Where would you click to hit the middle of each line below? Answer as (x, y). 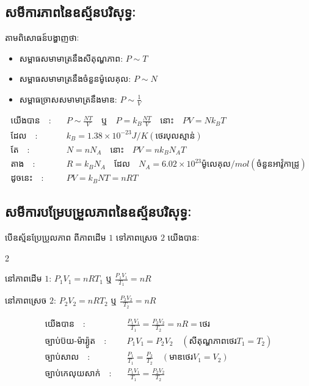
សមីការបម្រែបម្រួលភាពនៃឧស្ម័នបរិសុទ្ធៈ (98, 212)
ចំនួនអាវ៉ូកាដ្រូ (278, 165)
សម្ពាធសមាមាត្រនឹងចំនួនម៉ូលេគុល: (75, 78)
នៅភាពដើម (24, 278)
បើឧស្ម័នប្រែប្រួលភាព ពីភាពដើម (56, 237)
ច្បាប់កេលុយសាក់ (73, 374)
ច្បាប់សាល (62, 358)
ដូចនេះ (22, 179)
